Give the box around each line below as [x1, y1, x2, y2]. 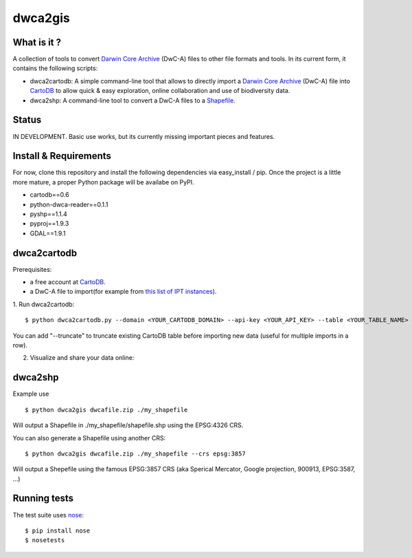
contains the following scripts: [12, 64, 98, 72]
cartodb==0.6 [30, 191, 69, 199]
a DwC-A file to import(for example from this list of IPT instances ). [30, 288, 217, 296]
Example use [12, 389, 49, 398]
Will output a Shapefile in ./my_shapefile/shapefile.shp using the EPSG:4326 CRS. [12, 421, 244, 429]
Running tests [12, 493, 74, 504]
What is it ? [12, 36, 62, 48]
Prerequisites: [12, 265, 52, 273]
